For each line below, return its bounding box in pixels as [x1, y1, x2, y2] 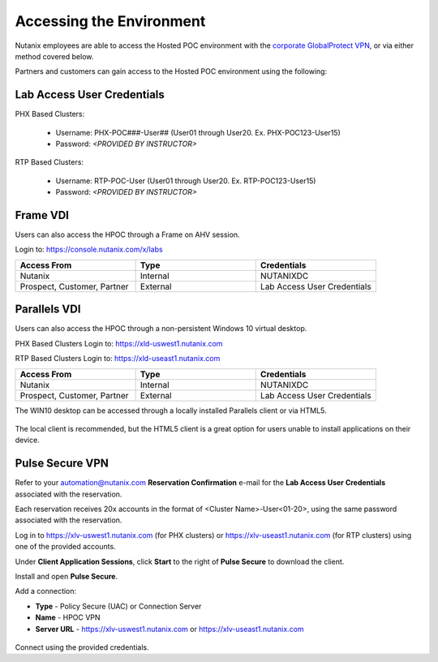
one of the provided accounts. [15, 542, 117, 552]
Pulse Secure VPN [15, 457, 109, 471]
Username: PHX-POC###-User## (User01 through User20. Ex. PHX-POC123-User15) [55, 127, 341, 137]
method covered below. [15, 51, 94, 61]
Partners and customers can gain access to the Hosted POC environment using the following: [15, 67, 328, 76]
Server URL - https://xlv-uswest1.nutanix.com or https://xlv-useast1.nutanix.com [35, 624, 304, 634]
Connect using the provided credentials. [15, 642, 149, 652]
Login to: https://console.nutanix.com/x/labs [15, 244, 163, 255]
